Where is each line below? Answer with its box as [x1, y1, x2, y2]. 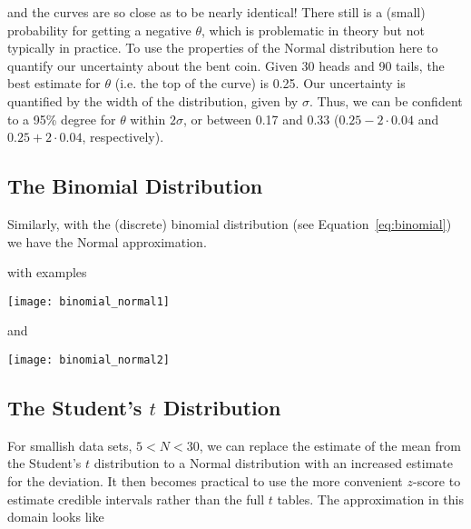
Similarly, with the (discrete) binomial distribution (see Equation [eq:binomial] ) [7, 214, 452, 233]
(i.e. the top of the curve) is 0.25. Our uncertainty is [114, 74, 406, 93]
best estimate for [7, 74, 101, 93]
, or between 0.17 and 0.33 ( [182, 109, 339, 128]
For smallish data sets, [7, 435, 132, 454]
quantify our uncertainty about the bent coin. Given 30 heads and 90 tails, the [7, 55, 445, 75]
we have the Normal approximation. [7, 232, 207, 251]
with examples [7, 263, 87, 282]
